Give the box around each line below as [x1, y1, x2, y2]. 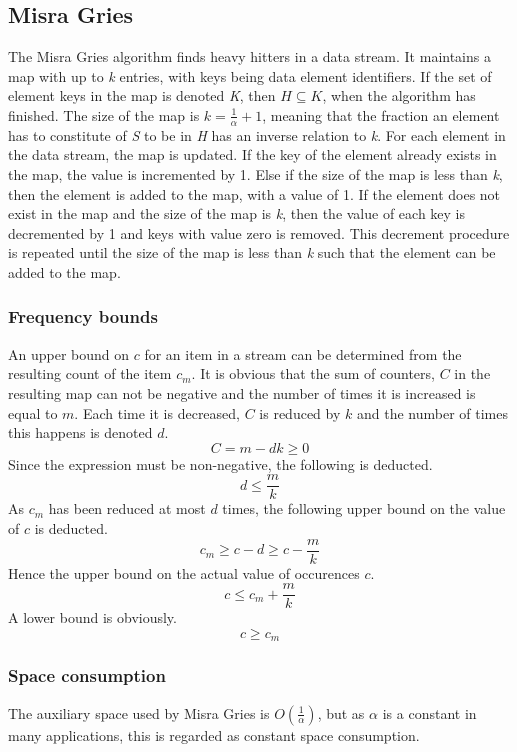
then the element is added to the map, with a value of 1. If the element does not [8, 183, 501, 204]
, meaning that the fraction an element [262, 104, 500, 125]
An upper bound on [8, 343, 130, 364]
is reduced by [259, 402, 341, 423]
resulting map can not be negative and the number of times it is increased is [8, 382, 476, 403]
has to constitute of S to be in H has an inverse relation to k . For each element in [8, 124, 506, 145]
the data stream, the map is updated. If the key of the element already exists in [8, 144, 497, 165]
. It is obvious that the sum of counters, [191, 363, 435, 384]
